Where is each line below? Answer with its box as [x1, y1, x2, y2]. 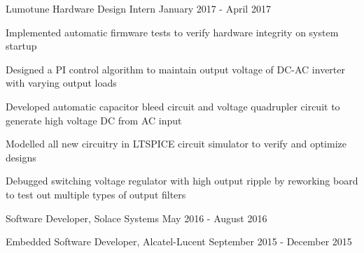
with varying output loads [6, 75, 117, 90]
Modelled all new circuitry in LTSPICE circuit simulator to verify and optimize [6, 136, 347, 151]
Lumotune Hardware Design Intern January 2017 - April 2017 [6, 1, 271, 15]
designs [6, 150, 36, 164]
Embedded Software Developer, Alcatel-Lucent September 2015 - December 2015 [6, 234, 352, 249]
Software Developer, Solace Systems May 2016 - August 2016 [6, 210, 267, 225]
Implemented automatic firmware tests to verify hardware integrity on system [6, 24, 339, 39]
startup [6, 38, 37, 53]
